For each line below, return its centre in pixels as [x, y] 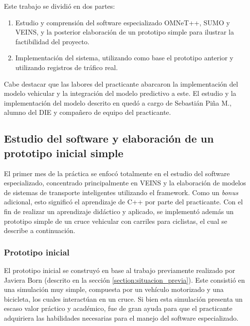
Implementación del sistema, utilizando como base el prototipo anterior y [124, 58]
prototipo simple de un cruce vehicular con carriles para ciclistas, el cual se [116, 221]
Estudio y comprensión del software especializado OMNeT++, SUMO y [123, 22]
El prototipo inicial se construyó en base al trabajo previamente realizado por [120, 270]
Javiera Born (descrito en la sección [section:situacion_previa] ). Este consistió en [125, 280]
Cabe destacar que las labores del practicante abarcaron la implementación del [121, 83]
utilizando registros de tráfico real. [67, 67]
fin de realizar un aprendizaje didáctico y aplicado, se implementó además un [119, 211]
